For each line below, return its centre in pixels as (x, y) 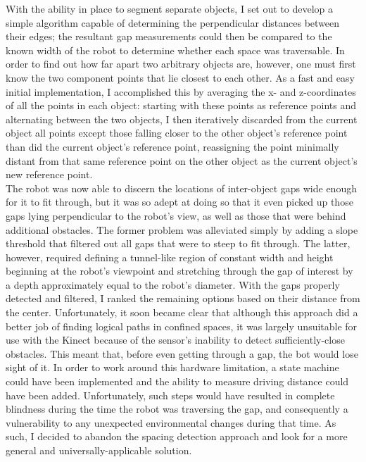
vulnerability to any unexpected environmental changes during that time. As (171, 422)
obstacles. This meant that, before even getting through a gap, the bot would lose (182, 353)
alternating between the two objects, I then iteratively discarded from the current (182, 119)
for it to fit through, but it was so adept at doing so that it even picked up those (179, 202)
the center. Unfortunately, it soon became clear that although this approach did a (182, 312)
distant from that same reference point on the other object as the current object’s (182, 160)
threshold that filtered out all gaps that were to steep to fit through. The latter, (178, 243)
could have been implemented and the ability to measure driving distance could (177, 381)
